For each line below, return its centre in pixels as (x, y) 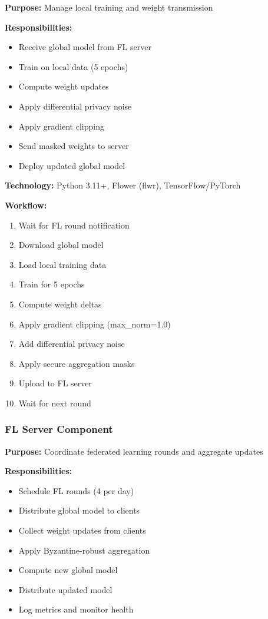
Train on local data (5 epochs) (73, 66)
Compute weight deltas (60, 304)
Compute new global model (68, 570)
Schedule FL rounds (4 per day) (76, 490)
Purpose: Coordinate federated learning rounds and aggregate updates (134, 451)
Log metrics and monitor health (76, 609)
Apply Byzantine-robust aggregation (84, 550)
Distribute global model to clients (79, 510)
